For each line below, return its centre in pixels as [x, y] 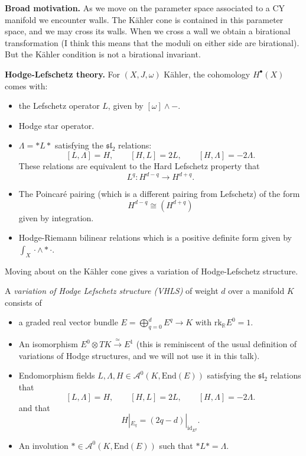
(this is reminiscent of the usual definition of [217, 344]
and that [34, 407]
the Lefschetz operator [59, 106]
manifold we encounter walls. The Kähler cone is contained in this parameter [144, 19]
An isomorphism [48, 344]
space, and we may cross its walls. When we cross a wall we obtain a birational [148, 31]
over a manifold [256, 291]
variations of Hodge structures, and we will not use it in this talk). [139, 355]
